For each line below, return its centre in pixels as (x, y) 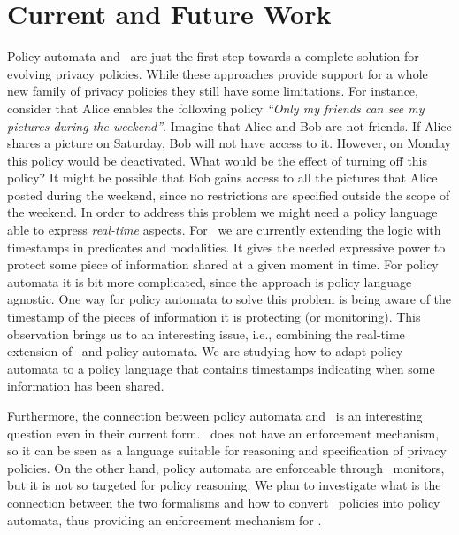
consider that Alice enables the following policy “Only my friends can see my (216, 108)
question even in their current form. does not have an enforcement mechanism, (223, 433)
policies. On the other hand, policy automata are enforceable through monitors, (226, 467)
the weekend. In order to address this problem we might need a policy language (222, 212)
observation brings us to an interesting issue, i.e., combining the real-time (206, 333)
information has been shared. (86, 386)
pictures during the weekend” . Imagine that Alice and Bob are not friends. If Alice (229, 125)
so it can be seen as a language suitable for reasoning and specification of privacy (227, 450)
